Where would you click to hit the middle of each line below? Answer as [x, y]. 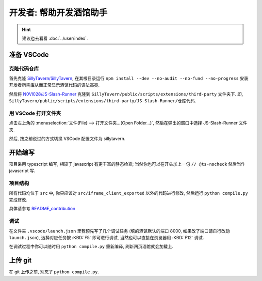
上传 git [20, 260]
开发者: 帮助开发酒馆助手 [58, 13]
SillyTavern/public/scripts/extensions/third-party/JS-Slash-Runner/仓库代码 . [103, 101]
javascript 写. [22, 171]
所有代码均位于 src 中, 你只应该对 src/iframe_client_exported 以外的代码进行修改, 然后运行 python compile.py [129, 193]
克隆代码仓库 [24, 69]
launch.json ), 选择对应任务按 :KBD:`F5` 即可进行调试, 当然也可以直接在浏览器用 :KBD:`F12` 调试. [106, 237]
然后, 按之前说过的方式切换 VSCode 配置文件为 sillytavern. [67, 139]
